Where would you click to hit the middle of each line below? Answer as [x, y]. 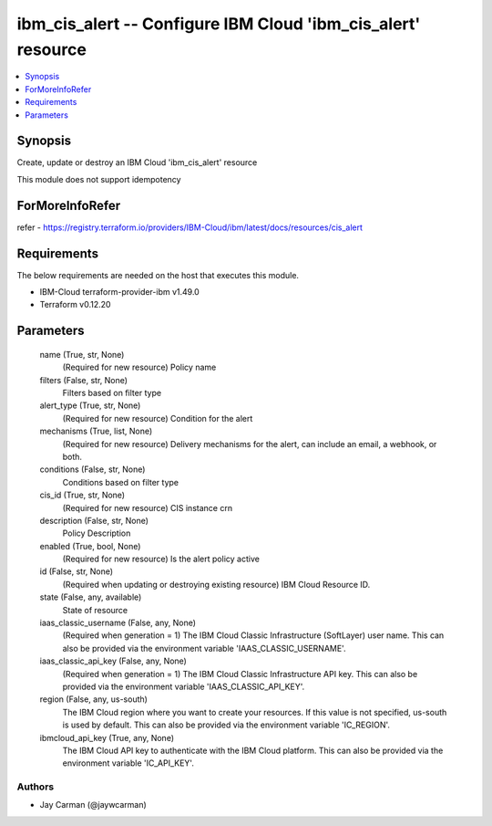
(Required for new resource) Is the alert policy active [161, 559]
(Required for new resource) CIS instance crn [147, 507]
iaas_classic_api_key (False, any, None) [113, 661]
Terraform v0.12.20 [75, 305]
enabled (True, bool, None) [90, 546]
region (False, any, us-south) [93, 699]
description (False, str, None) [94, 520]
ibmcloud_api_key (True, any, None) [107, 737]
